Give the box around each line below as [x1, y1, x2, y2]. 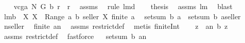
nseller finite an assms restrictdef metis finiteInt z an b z [4, 21, 228, 31]
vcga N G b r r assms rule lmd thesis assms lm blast [13, 1, 233, 11]
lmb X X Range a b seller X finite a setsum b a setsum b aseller [4, 11, 241, 21]
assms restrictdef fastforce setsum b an [4, 30, 147, 41]
